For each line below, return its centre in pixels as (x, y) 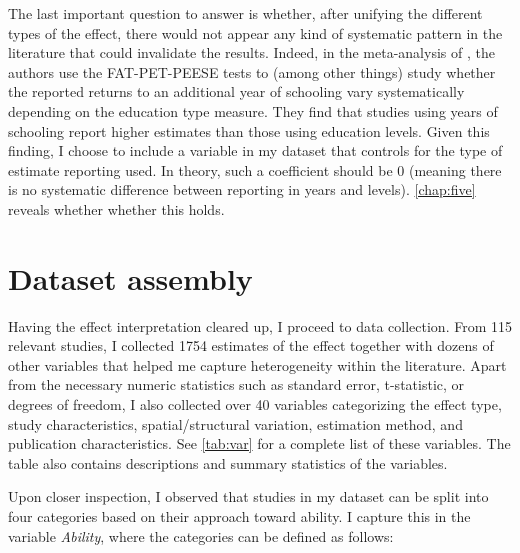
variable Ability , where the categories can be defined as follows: (201, 535)
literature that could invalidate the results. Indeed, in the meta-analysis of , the (251, 52)
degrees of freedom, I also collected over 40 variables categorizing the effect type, (255, 404)
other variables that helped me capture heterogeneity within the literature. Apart (257, 364)
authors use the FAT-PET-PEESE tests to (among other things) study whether (252, 71)
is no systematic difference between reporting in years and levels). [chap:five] (242, 189)
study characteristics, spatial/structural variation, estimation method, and (235, 423)
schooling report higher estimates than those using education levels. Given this (249, 130)
